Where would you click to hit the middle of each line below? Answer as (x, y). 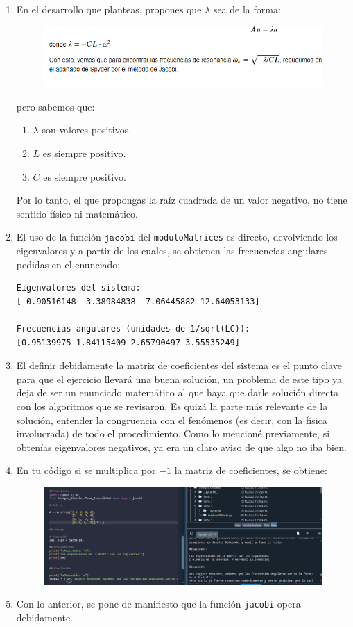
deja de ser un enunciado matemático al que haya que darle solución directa (177, 392)
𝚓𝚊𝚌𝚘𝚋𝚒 (120, 238)
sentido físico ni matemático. (77, 213)
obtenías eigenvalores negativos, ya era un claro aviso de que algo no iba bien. (181, 447)
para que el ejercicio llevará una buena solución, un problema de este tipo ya (179, 378)
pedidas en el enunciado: (68, 264)
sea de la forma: (247, 9)
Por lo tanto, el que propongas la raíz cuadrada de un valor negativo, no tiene (182, 200)
